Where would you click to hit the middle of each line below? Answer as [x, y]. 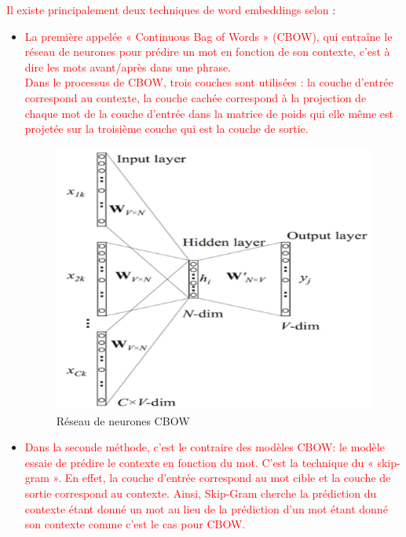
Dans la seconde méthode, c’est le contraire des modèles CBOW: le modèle [205, 447]
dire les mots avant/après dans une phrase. [128, 66]
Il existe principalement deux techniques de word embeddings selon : [171, 9]
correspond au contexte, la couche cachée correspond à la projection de [196, 97]
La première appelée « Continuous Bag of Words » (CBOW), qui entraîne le [208, 36]
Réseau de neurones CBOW [123, 420]
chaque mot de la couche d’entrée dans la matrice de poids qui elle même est [209, 113]
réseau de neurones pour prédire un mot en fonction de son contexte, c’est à [207, 51]
